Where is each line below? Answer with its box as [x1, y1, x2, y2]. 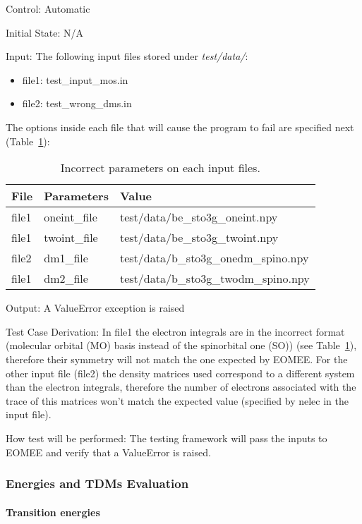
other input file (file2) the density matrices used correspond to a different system [6, 365, 355, 380]
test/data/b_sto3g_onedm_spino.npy [119, 250, 309, 267]
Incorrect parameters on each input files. [60, 159, 260, 176]
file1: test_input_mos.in [22, 72, 128, 87]
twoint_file [44, 229, 98, 246]
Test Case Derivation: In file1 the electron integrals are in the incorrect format [6, 324, 345, 339]
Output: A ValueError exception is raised [6, 300, 185, 315]
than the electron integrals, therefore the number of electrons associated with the [6, 379, 356, 394]
